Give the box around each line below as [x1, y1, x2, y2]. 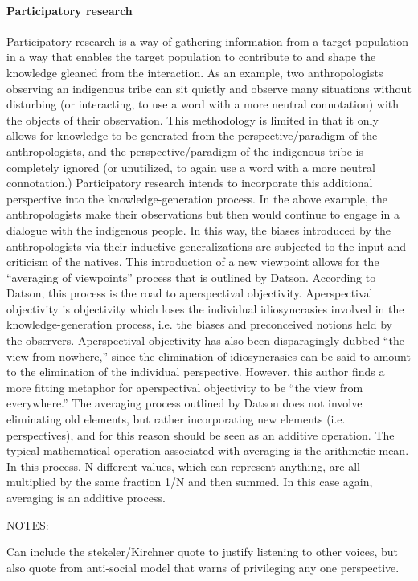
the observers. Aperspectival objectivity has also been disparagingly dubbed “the [6, 332, 404, 349]
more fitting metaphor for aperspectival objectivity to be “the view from [6, 378, 363, 395]
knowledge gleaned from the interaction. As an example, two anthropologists [6, 63, 383, 80]
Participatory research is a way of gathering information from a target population [6, 32, 409, 49]
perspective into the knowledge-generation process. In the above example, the [6, 190, 387, 207]
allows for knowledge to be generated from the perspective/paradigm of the [6, 127, 378, 144]
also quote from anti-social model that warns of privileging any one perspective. [6, 558, 400, 575]
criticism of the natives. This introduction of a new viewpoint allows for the [6, 253, 379, 270]
